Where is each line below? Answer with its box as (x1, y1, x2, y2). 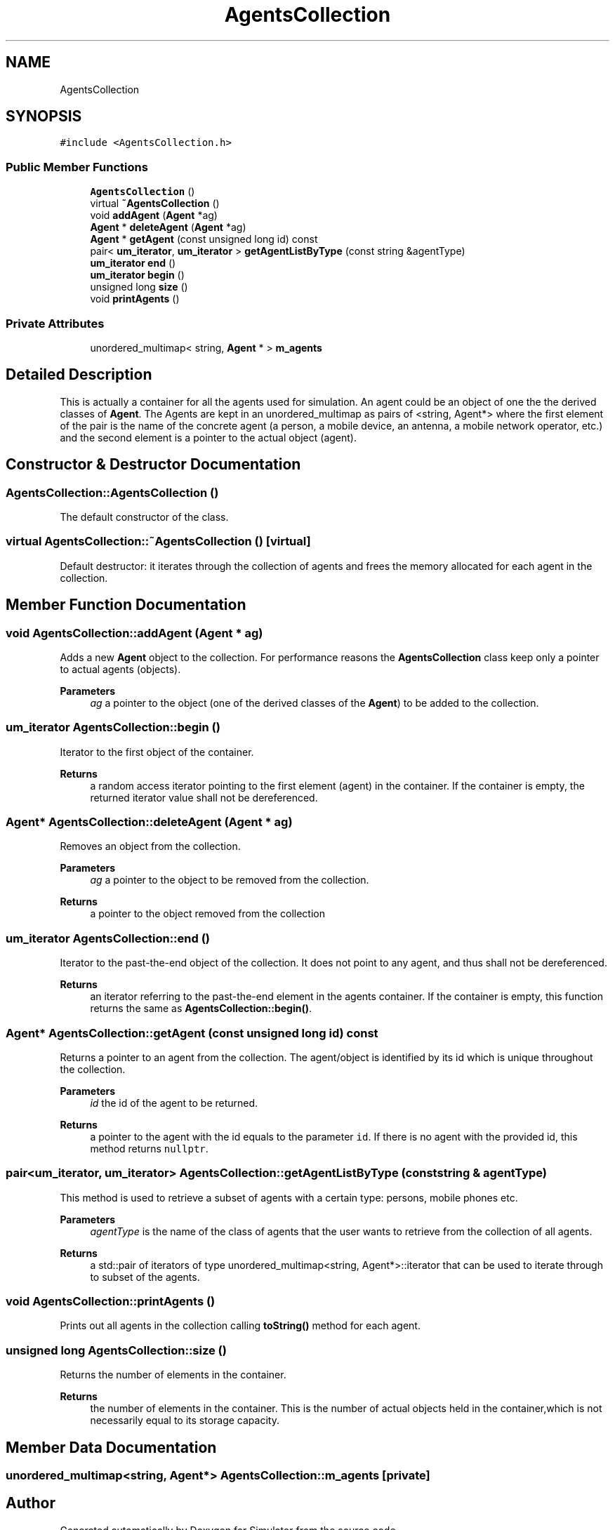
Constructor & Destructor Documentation (6, 455, 301, 474)
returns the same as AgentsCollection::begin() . (90, 1002, 312, 1015)
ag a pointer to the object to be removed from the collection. (90, 874, 369, 886)
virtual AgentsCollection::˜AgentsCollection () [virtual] (6, 534, 311, 549)
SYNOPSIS (6, 107, 82, 126)
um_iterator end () (90, 257, 176, 270)
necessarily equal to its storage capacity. (90, 1414, 279, 1427)
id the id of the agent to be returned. (90, 1096, 258, 1109)
